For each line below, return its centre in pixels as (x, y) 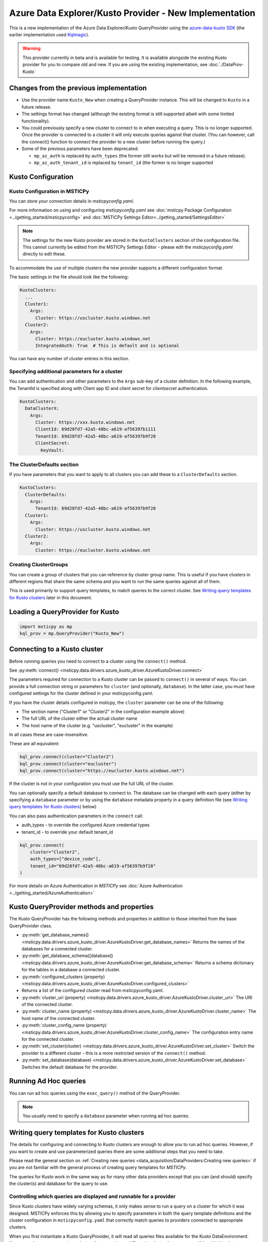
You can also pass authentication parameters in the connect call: (76, 816)
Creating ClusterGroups (38, 565)
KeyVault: (52, 450)
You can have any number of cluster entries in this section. (69, 359)
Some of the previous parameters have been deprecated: (80, 149)
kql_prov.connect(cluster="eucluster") (68, 764)
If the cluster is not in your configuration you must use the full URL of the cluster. (92, 784)
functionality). (36, 121)
